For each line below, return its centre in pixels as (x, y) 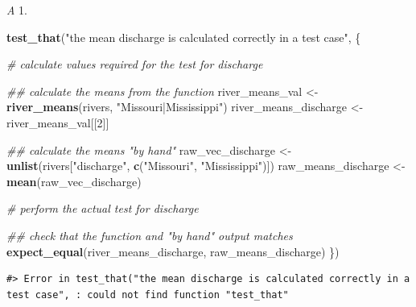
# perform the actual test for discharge (103, 208)
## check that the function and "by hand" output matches (150, 235)
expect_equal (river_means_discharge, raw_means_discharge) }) (173, 251)
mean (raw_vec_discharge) (74, 181)
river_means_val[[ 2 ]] (58, 122)
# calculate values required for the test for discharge (135, 64)
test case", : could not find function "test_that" (148, 295)
